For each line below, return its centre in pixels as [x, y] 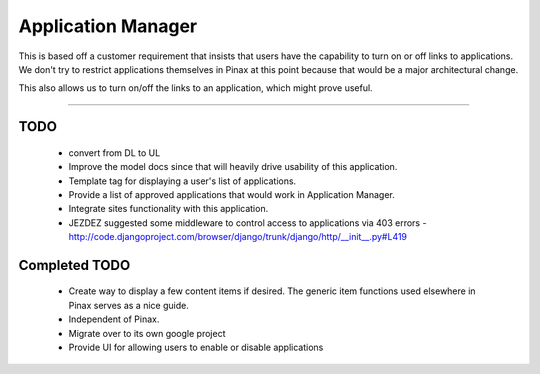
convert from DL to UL [114, 152]
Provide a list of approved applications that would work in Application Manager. [231, 194]
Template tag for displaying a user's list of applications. [182, 181]
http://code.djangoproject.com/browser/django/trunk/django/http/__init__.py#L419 [238, 237]
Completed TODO [74, 265]
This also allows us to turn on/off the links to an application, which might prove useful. [196, 88]
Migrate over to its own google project [147, 333]
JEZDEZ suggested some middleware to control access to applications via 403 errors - [247, 222]
